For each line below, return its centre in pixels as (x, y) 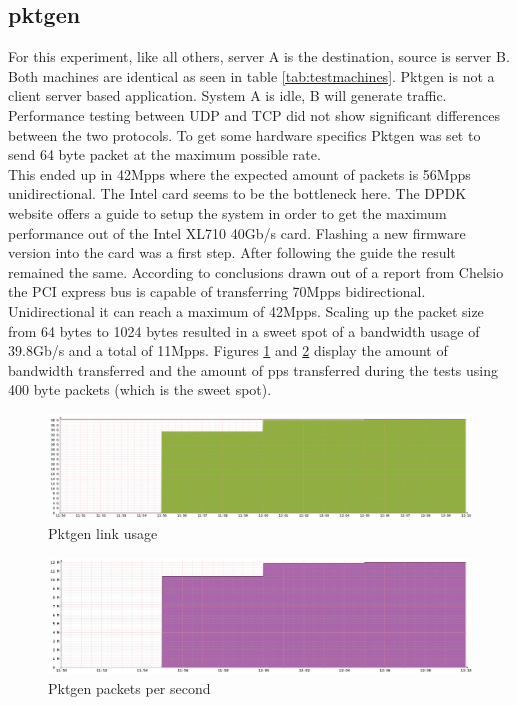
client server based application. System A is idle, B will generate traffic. (227, 95)
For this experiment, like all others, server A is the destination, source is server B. (259, 56)
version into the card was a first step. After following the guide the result (232, 252)
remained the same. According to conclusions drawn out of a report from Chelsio (256, 271)
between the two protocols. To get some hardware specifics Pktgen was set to (244, 134)
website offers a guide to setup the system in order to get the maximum (227, 212)
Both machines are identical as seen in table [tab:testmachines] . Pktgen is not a (251, 75)
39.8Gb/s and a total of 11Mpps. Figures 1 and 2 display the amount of (228, 350)
